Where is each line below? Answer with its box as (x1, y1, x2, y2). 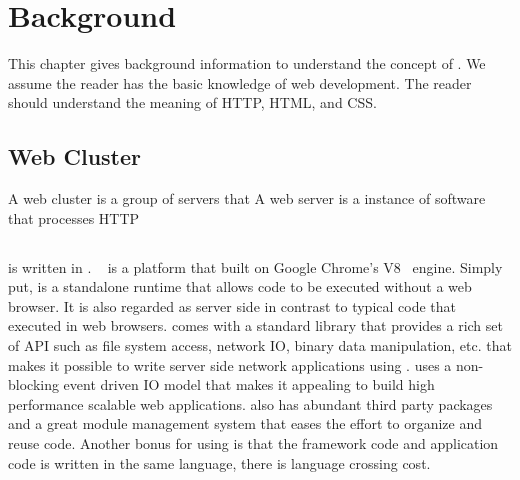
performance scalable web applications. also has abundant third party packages (8, 393, 493, 414)
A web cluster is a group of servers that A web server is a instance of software (8, 188, 486, 209)
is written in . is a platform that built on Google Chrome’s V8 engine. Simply (8, 256, 503, 277)
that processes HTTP (8, 207, 140, 228)
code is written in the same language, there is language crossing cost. (8, 452, 431, 473)
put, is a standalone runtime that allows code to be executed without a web (8, 276, 472, 297)
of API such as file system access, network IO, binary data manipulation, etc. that (8, 335, 512, 356)
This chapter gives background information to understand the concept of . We (8, 53, 486, 74)
